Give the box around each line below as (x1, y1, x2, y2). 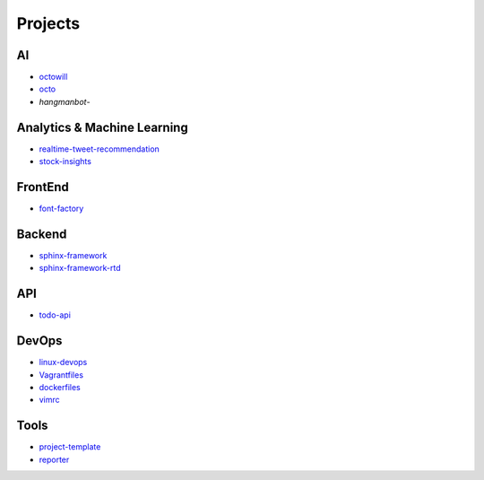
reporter (39, 454, 70, 465)
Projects (16, 13, 81, 33)
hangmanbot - (39, 96, 91, 107)
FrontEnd (16, 179, 69, 195)
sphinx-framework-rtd (39, 263, 121, 274)
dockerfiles (39, 381, 81, 392)
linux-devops (39, 357, 88, 368)
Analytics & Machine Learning (16, 119, 188, 135)
